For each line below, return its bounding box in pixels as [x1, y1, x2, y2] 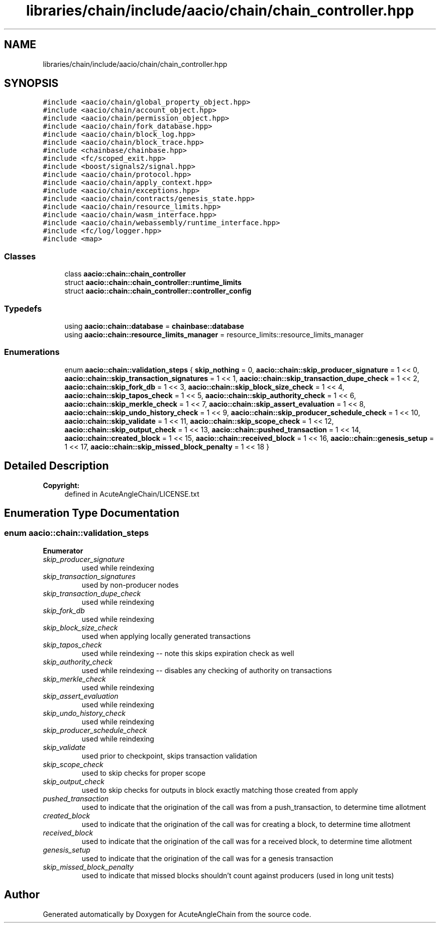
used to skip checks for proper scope [81, 768, 206, 777]
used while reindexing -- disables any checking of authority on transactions [81, 666, 332, 675]
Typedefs [4, 303, 42, 314]
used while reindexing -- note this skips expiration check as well [81, 648, 294, 658]
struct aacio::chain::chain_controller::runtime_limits [64, 278, 242, 287]
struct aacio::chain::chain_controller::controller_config [64, 287, 252, 296]
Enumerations [4, 347, 60, 357]
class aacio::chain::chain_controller [64, 269, 186, 279]
